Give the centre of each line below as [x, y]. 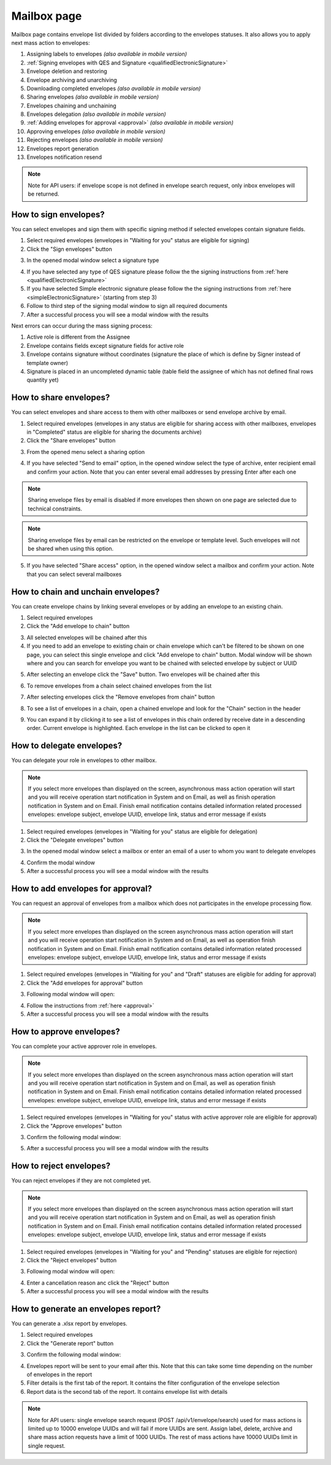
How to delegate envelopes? [67, 746]
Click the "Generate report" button [70, 1343]
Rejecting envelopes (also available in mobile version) [95, 140]
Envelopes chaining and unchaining [71, 106]
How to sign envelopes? [58, 214]
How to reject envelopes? [61, 1166]
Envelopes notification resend [64, 157]
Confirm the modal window [61, 863]
